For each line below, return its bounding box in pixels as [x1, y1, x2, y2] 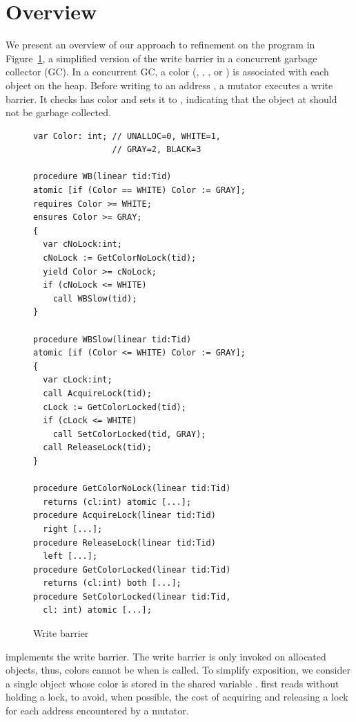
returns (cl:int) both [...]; [43, 578, 181, 589]
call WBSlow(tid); [52, 293, 137, 304]
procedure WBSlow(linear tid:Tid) [33, 334, 192, 344]
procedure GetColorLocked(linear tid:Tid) [33, 564, 231, 575]
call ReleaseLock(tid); [43, 443, 152, 453]
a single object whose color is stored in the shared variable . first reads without [6, 676, 339, 690]
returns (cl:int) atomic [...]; [43, 497, 192, 507]
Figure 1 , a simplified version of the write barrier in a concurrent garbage [6, 50, 317, 65]
